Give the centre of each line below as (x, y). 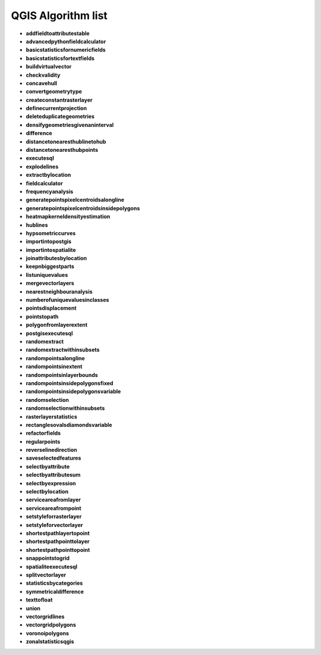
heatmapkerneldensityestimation (68, 217)
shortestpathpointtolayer (58, 541)
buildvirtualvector (49, 67)
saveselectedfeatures (53, 458)
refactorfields (43, 433)
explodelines (42, 166)
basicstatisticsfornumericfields (66, 50)
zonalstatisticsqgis (50, 642)
